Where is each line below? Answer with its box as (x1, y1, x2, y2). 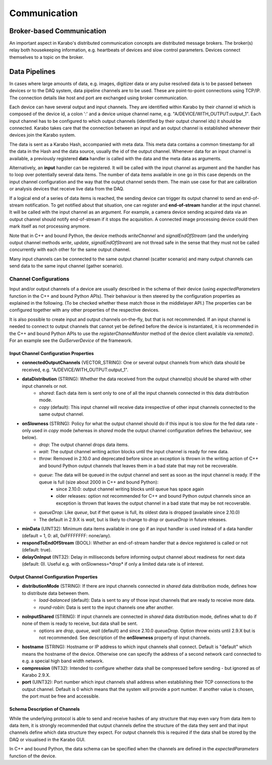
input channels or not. (22, 383, 67, 389)
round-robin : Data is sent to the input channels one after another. (39, 604, 174, 610)
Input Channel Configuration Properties (9, 351, 94, 356)
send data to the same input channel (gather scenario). (9, 263, 123, 269)
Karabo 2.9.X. (22, 672, 50, 678)
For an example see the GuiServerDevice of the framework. (9, 337, 133, 343)
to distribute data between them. (22, 590, 90, 596)
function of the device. (9, 753, 56, 759)
